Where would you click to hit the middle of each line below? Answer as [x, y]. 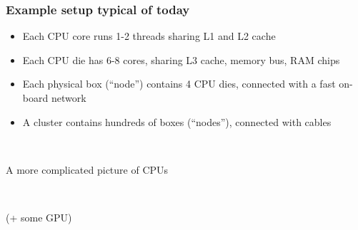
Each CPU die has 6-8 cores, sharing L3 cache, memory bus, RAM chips [181, 59]
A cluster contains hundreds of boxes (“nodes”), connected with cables [177, 121]
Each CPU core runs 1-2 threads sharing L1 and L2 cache [149, 36]
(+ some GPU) [39, 217]
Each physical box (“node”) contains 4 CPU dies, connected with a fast [179, 84]
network [69, 98]
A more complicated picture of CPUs [87, 169]
